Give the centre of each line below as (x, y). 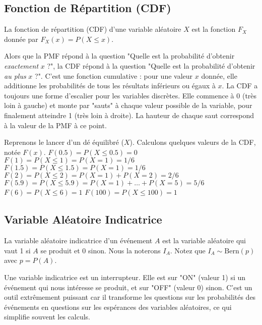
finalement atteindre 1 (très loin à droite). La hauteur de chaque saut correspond (129, 115)
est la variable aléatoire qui (204, 240)
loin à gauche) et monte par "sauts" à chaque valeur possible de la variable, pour (128, 105)
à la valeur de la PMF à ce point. (55, 125)
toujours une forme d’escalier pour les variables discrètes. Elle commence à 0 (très (130, 95)
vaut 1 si (17, 250)
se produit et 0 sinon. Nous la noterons (101, 250)
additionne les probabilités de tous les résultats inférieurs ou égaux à (110, 86)
